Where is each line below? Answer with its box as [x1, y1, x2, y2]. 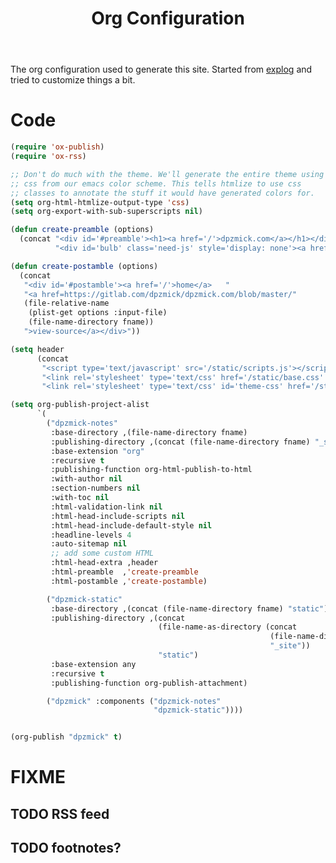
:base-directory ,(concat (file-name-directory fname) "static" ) [50, 603, 329, 614]
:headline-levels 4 [50, 530, 132, 540]
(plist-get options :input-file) [28, 308, 168, 318]
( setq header [10, 344, 65, 354]
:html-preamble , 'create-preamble [50, 567, 199, 577]
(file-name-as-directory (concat [158, 622, 298, 632]
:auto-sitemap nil [50, 539, 128, 549]
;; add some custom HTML [50, 548, 155, 559]
